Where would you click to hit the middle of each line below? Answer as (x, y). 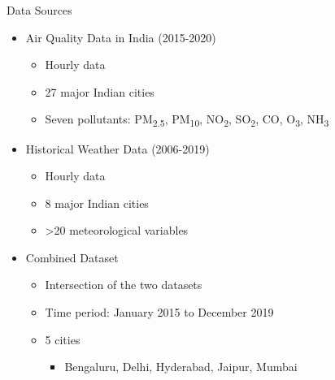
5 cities (63, 339)
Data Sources (39, 10)
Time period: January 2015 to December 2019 (159, 312)
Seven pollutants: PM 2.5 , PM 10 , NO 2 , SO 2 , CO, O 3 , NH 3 (187, 120)
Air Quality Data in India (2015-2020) (121, 37)
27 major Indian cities (100, 91)
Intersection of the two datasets (124, 285)
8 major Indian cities (97, 203)
